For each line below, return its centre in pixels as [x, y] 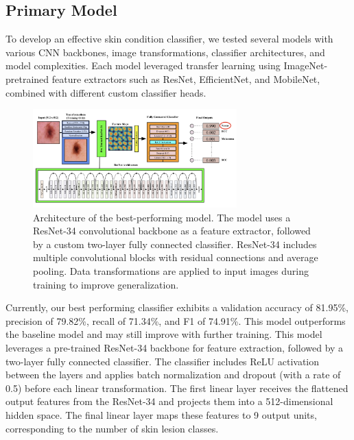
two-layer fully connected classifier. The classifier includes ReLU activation [163, 361]
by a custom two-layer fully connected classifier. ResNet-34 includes [175, 244]
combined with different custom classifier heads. [106, 92]
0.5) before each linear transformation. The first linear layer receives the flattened [177, 388]
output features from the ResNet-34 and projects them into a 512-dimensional [169, 401]
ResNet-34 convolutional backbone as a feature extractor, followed [172, 231]
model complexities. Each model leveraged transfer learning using [143, 65]
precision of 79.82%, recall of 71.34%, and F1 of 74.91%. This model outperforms [176, 320]
